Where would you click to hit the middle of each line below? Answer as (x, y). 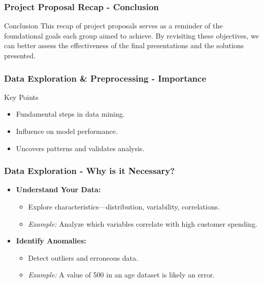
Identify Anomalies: (51, 241)
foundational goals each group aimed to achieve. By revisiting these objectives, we (131, 35)
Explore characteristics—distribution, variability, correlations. (124, 206)
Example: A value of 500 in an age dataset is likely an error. (122, 275)
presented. (20, 55)
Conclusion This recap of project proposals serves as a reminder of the (113, 26)
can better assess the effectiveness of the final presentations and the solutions (124, 45)
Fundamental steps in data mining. (70, 114)
